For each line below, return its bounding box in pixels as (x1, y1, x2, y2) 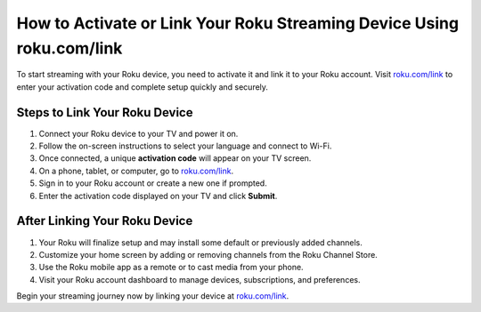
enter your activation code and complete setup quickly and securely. (16, 81, 269, 92)
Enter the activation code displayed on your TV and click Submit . (38, 190, 278, 201)
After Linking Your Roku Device (16, 213, 193, 228)
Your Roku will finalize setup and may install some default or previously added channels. (38, 236, 363, 248)
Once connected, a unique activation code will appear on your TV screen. (38, 153, 312, 164)
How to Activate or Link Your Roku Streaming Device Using (16, 13, 459, 33)
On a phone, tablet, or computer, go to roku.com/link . (38, 165, 234, 176)
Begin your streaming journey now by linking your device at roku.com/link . (16, 291, 289, 301)
